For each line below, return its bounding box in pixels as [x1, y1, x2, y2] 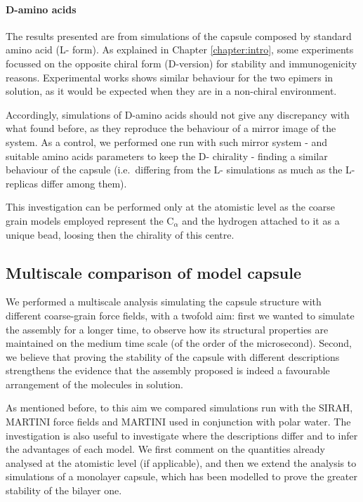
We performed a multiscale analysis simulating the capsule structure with [6, 294, 322, 309]
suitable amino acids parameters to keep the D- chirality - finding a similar [6, 148, 328, 163]
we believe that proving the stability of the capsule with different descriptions [6, 349, 340, 364]
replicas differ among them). [6, 176, 127, 190]
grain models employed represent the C [6, 213, 174, 227]
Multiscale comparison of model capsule [6, 261, 301, 283]
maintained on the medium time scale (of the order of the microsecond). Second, [6, 336, 352, 350]
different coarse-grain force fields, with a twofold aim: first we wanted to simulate [6, 308, 355, 322]
